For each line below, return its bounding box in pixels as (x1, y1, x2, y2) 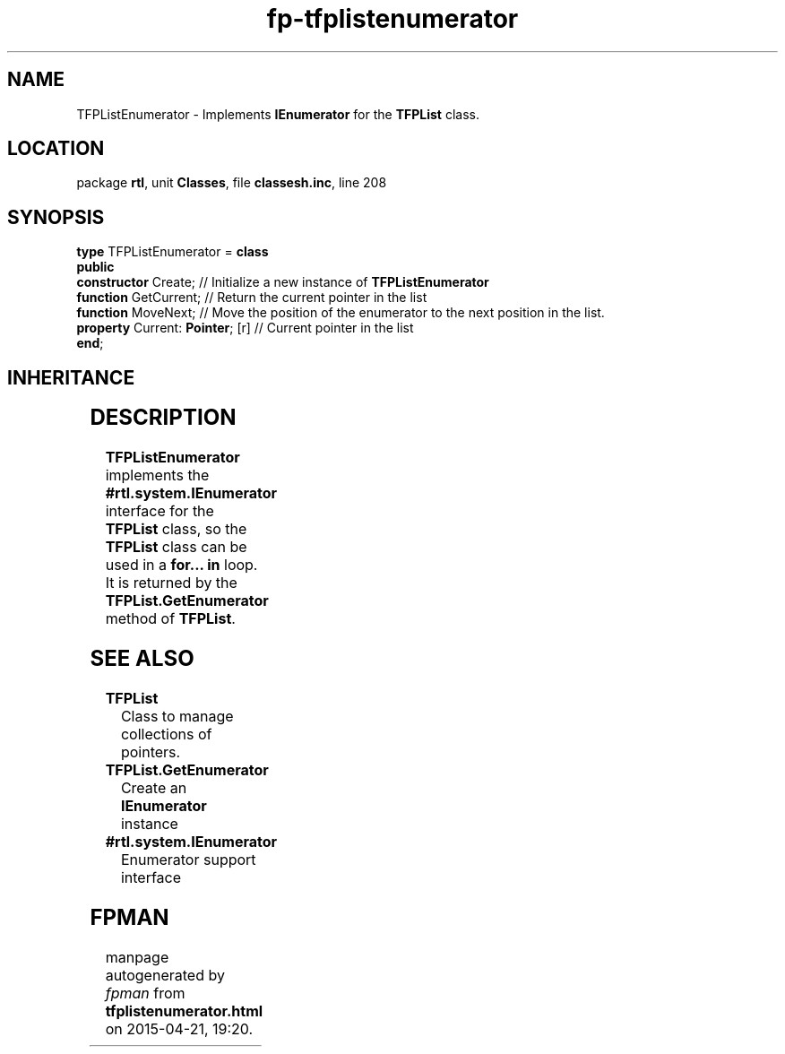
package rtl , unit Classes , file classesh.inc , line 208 (76, 175, 387, 191)
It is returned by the (105, 574, 237, 592)
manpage (105, 947, 169, 966)
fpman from (105, 983, 185, 1002)
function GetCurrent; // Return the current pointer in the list (76, 289, 427, 306)
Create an (120, 778, 187, 797)
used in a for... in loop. (105, 556, 258, 575)
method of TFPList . (105, 609, 236, 628)
